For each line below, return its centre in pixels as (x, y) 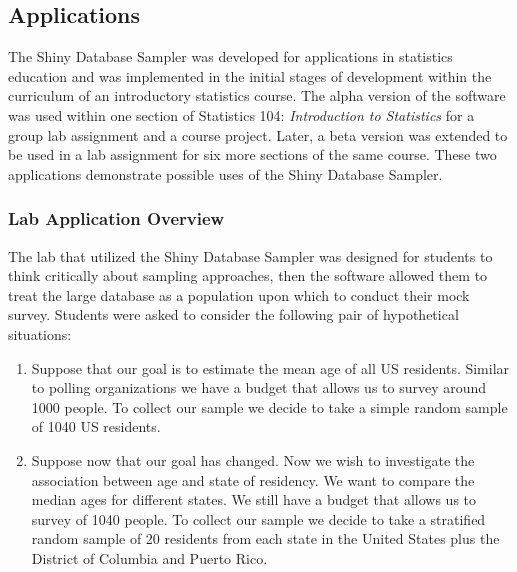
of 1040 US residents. (96, 426)
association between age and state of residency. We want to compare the (253, 479)
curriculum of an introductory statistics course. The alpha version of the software (257, 95)
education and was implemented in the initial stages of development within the (250, 75)
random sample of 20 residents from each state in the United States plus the (265, 538)
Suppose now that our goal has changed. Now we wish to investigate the (253, 459)
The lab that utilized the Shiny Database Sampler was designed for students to (250, 255)
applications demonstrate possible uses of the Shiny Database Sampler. (225, 173)
